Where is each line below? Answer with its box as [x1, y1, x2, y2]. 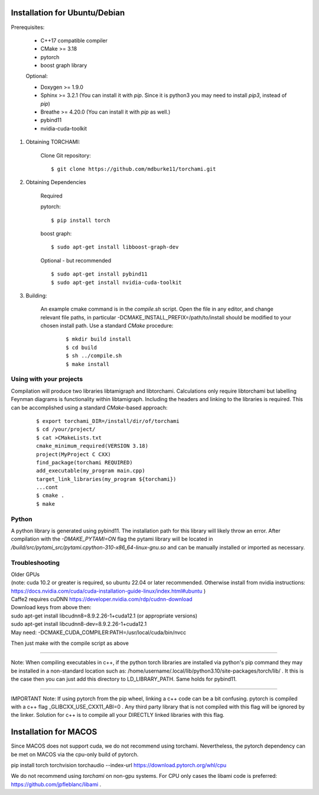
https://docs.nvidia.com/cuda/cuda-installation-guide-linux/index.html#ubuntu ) [11, 587, 206, 594]
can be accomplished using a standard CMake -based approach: [11, 404, 168, 411]
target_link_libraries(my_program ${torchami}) [36, 476, 177, 482]
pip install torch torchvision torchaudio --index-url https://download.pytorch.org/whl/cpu [11, 762, 227, 769]
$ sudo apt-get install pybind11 [51, 271, 148, 277]
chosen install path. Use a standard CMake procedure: [40, 322, 174, 329]
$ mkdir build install [66, 336, 132, 342]
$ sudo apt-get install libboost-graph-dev [51, 244, 179, 251]
